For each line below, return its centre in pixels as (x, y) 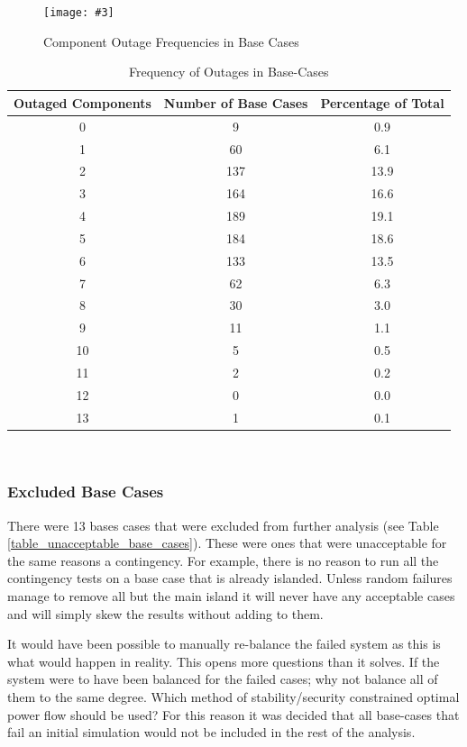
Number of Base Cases (236, 102)
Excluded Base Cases (86, 492)
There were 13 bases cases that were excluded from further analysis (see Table (223, 525)
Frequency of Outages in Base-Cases (229, 72)
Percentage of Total (382, 102)
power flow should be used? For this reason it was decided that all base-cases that (233, 714)
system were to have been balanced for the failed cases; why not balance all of (223, 679)
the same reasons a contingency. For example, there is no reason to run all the (223, 560)
